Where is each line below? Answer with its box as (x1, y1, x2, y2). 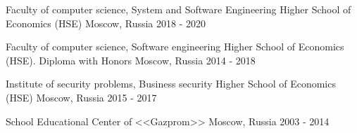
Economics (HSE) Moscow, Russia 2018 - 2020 (6, 15, 206, 30)
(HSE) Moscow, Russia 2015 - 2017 (6, 90, 157, 104)
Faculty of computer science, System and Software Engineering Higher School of (6, 2, 351, 16)
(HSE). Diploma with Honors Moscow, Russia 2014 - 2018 (6, 52, 256, 67)
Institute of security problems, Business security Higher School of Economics (6, 76, 336, 91)
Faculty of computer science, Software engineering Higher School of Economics (6, 39, 344, 54)
